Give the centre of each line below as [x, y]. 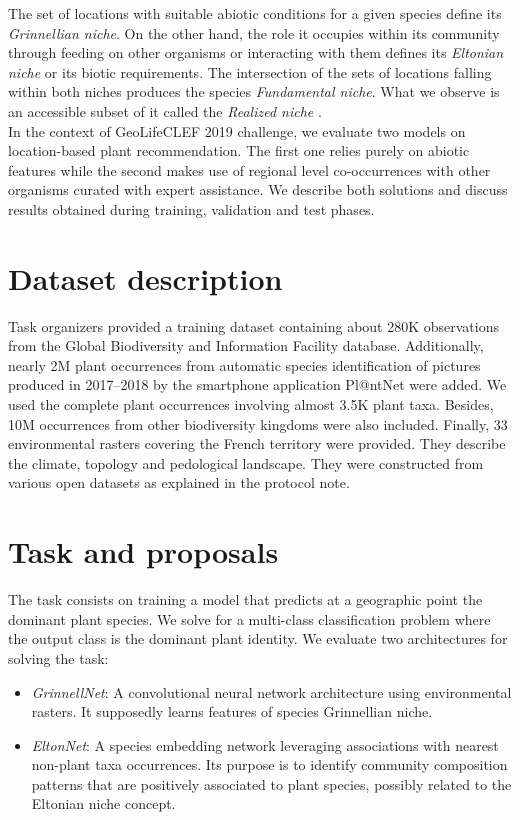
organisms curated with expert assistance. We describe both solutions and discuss [258, 189]
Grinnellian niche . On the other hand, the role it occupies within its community [254, 32]
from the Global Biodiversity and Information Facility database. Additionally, [246, 345]
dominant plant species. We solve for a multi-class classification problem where [249, 618]
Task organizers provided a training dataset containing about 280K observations [254, 325]
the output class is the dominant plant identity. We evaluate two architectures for [258, 638]
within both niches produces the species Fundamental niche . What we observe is [254, 91]
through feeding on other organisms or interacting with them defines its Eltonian [256, 52]
